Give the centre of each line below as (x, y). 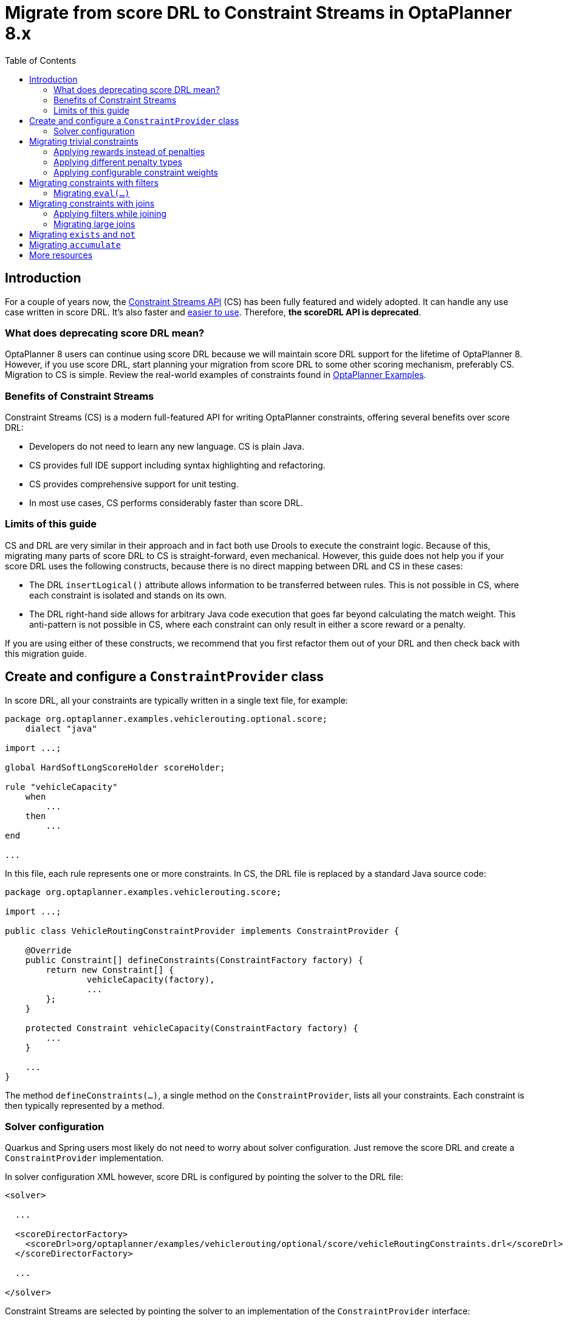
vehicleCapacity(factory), (151, 979)
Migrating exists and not (82, 234)
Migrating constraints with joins (92, 203)
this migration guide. (46, 653)
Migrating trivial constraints (84, 141)
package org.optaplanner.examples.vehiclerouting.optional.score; (166, 719)
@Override (48, 950)
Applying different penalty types (118, 162)
